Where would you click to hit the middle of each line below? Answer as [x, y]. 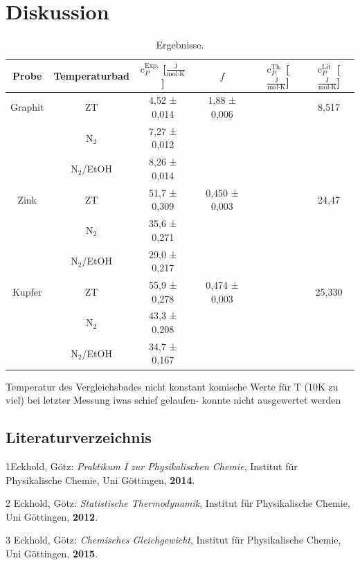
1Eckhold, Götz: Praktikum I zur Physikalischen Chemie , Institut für [152, 466]
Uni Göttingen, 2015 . [52, 553]
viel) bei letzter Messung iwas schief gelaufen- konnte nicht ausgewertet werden [173, 400]
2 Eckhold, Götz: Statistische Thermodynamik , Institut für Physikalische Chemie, [178, 503]
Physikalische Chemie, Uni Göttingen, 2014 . [100, 479]
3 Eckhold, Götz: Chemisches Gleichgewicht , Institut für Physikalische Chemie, [173, 540]
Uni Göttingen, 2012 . [52, 516]
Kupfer [27, 291]
